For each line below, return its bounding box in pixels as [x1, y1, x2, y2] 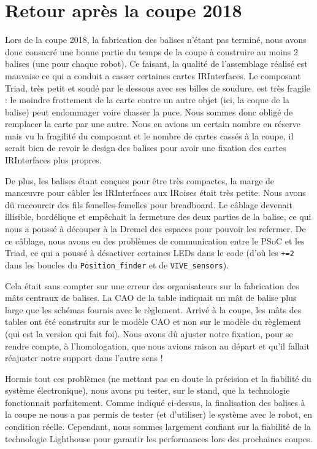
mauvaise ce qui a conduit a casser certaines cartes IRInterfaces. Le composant [5, 69, 301, 82]
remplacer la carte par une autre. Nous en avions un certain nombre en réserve [5, 117, 300, 130]
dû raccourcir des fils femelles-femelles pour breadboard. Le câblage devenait [5, 198, 292, 211]
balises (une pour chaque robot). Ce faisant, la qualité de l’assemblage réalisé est [5, 57, 308, 70]
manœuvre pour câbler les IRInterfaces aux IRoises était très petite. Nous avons [5, 186, 306, 199]
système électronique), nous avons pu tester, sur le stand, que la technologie [5, 384, 290, 397]
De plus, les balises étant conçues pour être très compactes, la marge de [5, 174, 275, 187]
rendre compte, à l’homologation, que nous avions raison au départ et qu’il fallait [5, 339, 310, 352]
